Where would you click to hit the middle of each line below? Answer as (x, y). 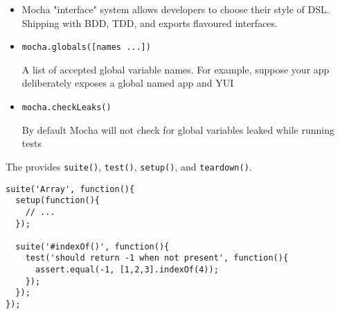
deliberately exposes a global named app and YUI (128, 83)
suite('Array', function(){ (70, 189)
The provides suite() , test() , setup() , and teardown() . (129, 166)
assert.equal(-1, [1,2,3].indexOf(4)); (127, 270)
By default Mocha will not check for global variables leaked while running (178, 129)
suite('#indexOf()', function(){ (92, 246)
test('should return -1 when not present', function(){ (157, 258)
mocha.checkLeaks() (66, 108)
